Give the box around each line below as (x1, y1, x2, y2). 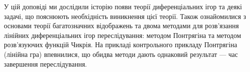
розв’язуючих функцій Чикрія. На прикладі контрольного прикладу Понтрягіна (4, 39, 237, 50)
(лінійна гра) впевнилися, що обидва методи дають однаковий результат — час (4, 49, 238, 59)
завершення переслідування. (4, 58, 87, 69)
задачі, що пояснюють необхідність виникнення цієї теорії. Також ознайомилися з (4, 11, 246, 21)
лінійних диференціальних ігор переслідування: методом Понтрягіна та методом (4, 30, 241, 40)
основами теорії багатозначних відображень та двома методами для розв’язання (4, 20, 239, 31)
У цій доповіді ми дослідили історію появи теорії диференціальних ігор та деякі (4, 1, 242, 11)
